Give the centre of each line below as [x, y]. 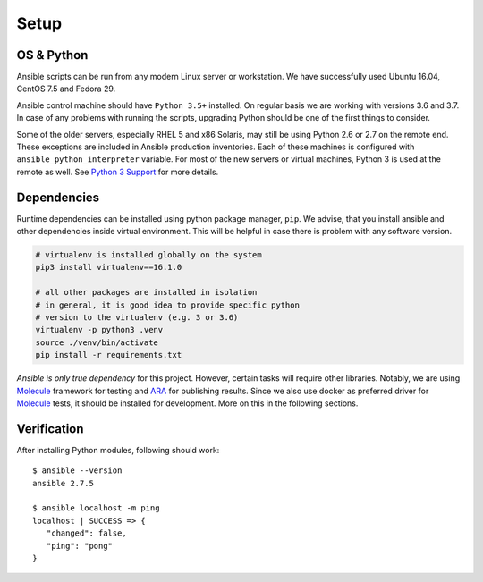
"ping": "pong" [80, 546]
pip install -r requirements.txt [109, 355]
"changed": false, [86, 533]
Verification [50, 429]
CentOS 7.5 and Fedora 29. [66, 89]
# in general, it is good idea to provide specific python [167, 305]
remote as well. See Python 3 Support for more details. [118, 172]
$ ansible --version [77, 471]
